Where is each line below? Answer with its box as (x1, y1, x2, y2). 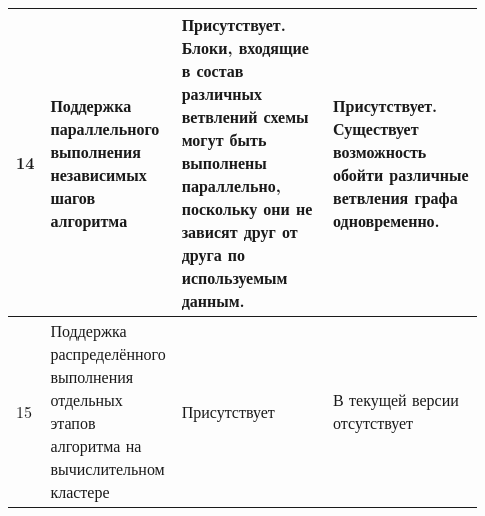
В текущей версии (333, 388, 459, 411)
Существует (333, 116, 419, 140)
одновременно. (333, 208, 440, 232)
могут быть (181, 128, 267, 151)
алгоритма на (50, 434, 142, 457)
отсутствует (333, 411, 414, 434)
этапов (50, 411, 96, 434)
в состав (181, 59, 244, 82)
